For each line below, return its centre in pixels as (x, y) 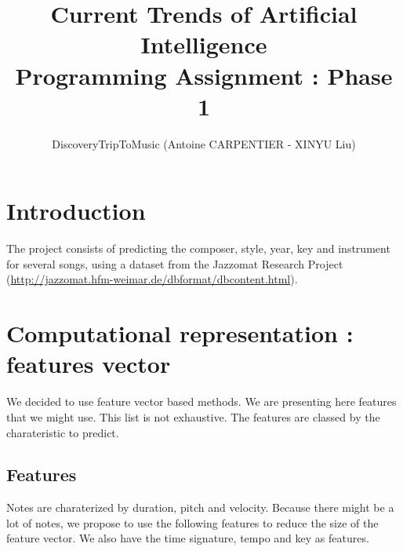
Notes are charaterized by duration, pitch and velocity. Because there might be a (200, 507)
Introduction (76, 211)
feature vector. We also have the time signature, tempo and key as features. (188, 538)
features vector (89, 364)
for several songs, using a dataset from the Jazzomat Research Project (175, 263)
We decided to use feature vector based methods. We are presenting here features (201, 401)
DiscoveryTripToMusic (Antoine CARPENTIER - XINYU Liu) (204, 143)
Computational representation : (180, 333)
